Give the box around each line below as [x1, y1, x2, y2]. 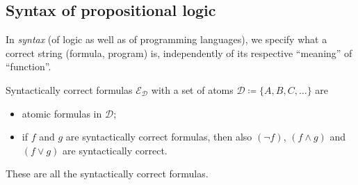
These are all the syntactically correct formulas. [6, 166, 209, 181]
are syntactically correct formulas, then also [65, 129, 252, 144]
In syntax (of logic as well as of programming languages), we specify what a [6, 32, 327, 47]
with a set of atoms [151, 82, 234, 97]
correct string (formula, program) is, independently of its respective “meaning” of [6, 45, 352, 60]
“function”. [6, 59, 51, 74]
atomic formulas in [22, 106, 102, 120]
